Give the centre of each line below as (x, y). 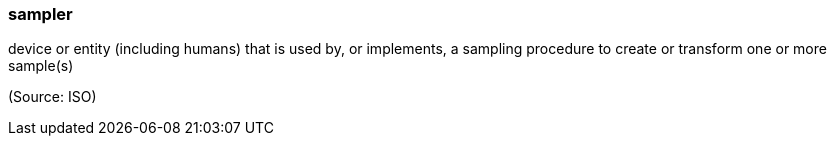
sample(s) (41, 66)
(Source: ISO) (52, 97)
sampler (40, 14)
